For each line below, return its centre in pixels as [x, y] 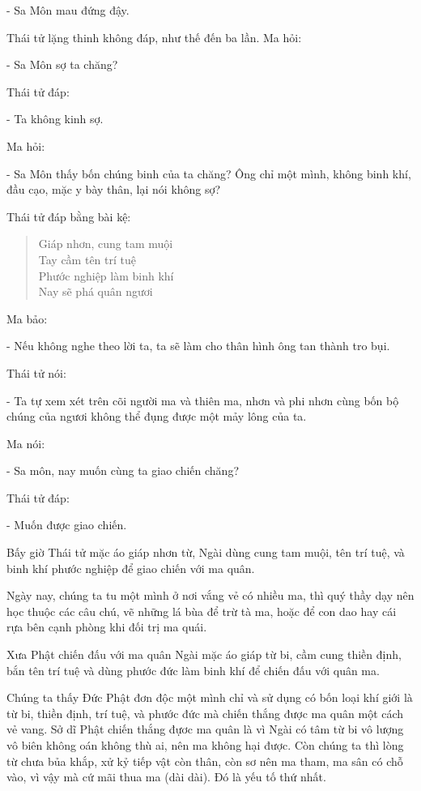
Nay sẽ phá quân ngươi [96, 291]
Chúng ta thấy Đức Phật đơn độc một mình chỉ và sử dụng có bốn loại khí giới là [210, 697]
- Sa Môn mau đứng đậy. [68, 10]
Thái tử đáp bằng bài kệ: [69, 216]
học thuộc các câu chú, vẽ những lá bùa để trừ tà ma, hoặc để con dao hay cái [202, 611]
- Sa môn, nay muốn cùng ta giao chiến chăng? [123, 470]
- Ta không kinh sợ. [55, 119]
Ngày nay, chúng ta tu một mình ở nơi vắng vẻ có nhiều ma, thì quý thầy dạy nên [210, 595]
